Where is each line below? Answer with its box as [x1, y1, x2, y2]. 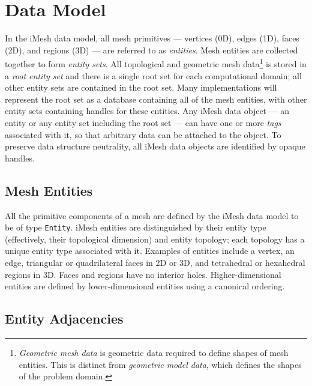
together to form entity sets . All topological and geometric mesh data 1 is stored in [5, 56, 307, 70]
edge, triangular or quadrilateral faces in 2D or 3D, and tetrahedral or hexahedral [5, 256, 305, 268]
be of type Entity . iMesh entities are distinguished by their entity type [5, 221, 266, 234]
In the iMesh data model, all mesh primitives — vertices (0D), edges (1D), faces [5, 32, 299, 44]
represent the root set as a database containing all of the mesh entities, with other [5, 92, 307, 105]
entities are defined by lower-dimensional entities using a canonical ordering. [5, 280, 285, 292]
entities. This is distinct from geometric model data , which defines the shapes [19, 358, 302, 370]
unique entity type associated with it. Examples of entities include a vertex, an [5, 244, 295, 257]
